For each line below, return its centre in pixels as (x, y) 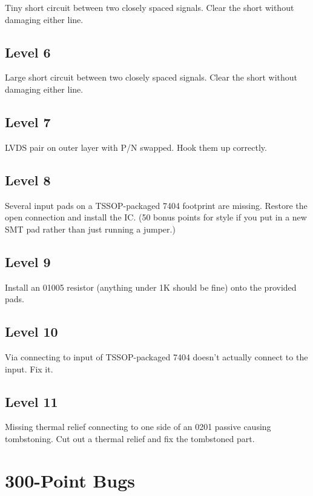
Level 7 (28, 121)
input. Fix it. (29, 369)
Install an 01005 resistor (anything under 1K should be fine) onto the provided (151, 287)
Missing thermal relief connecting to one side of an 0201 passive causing (138, 427)
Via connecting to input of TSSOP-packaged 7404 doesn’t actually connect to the (156, 356)
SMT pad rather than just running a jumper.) (90, 229)
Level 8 (28, 180)
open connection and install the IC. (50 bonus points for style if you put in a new (156, 217)
